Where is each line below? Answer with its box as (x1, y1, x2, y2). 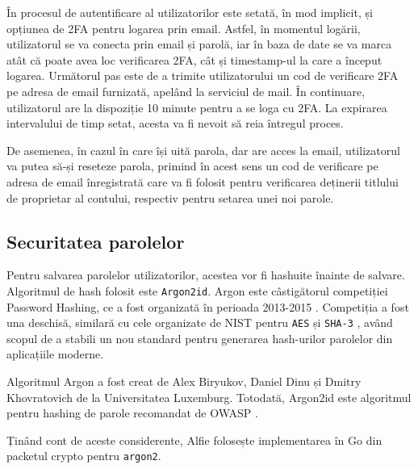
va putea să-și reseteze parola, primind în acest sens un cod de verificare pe (6, 157, 378, 174)
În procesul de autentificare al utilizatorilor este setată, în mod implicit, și (6, 4, 373, 20)
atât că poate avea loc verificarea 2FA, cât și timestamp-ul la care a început (6, 51, 382, 68)
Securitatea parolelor (6, 228, 185, 253)
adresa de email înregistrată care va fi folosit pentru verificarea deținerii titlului (6, 173, 399, 190)
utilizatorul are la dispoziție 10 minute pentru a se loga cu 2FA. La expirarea (6, 98, 387, 115)
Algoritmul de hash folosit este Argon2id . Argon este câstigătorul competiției (6, 282, 388, 299)
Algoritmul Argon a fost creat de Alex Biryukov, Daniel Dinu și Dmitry (6, 373, 362, 390)
